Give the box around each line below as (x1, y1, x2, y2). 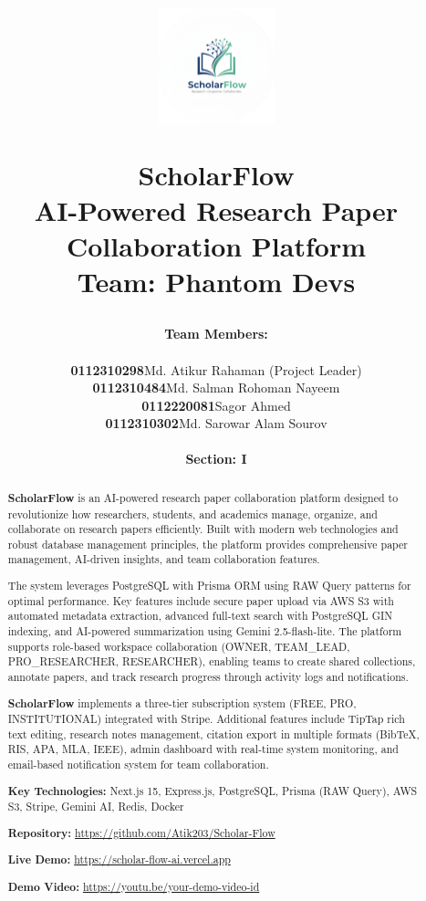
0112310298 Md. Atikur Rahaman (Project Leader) (70, 360, 362, 379)
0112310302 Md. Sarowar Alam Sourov (105, 414, 327, 433)
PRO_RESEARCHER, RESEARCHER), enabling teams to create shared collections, (7, 654, 416, 669)
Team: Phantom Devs (77, 263, 356, 300)
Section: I (185, 449, 247, 468)
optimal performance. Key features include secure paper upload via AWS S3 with (7, 592, 394, 608)
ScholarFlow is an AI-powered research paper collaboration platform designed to (7, 489, 399, 506)
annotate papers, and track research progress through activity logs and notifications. (7, 668, 409, 684)
